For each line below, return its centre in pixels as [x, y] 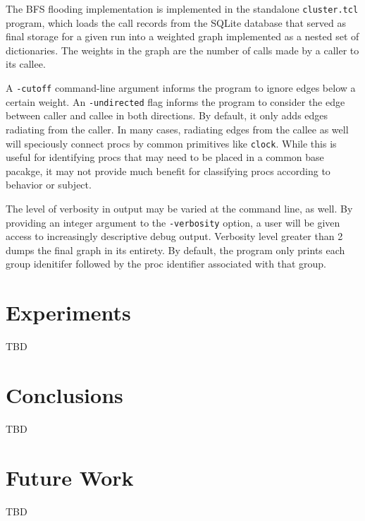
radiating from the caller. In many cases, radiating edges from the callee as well [177, 129]
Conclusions [64, 394]
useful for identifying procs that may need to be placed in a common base [165, 157]
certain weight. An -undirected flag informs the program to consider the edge [175, 101]
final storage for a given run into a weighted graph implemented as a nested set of [182, 36]
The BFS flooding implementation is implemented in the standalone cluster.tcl [182, 8]
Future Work [70, 477]
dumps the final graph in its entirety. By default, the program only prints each [175, 250]
